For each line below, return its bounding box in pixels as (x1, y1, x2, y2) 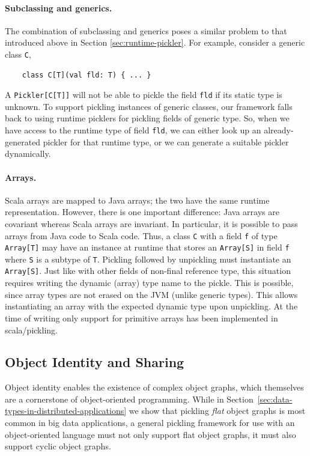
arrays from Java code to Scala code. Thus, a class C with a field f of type (5, 229, 278, 242)
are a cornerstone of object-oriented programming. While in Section (5, 392, 254, 405)
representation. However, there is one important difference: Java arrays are (5, 205, 279, 218)
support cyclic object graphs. (5, 440, 111, 452)
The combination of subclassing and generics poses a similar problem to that (5, 24, 287, 37)
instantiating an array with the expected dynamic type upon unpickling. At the (5, 300, 298, 312)
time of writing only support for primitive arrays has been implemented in (5, 311, 278, 324)
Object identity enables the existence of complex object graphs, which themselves (5, 381, 304, 394)
